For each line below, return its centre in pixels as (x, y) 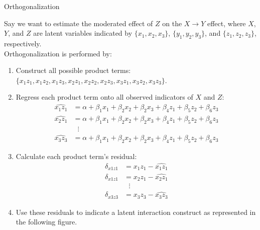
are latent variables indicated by (83, 33)
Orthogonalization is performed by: (58, 53)
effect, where (226, 23)
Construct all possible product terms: (73, 70)
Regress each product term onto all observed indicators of (104, 97)
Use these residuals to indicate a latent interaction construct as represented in (136, 212)
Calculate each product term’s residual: (76, 156)
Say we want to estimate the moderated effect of (79, 23)
